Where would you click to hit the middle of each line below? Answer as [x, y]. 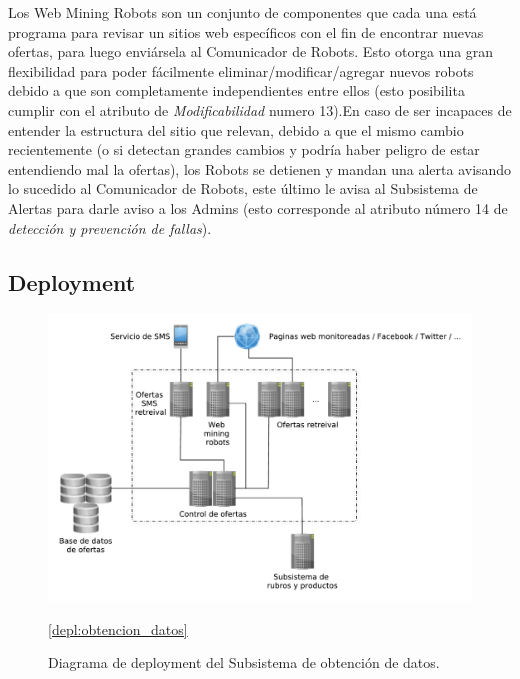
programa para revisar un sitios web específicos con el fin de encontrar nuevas [246, 31]
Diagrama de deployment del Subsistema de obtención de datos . [244, 662]
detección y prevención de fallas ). [110, 227]
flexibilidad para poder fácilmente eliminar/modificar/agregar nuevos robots [241, 70]
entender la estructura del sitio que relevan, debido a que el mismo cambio [236, 129]
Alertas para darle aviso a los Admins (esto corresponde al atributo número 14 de [258, 207]
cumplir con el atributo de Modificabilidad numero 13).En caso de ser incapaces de [260, 109]
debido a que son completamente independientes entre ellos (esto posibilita [236, 90]
